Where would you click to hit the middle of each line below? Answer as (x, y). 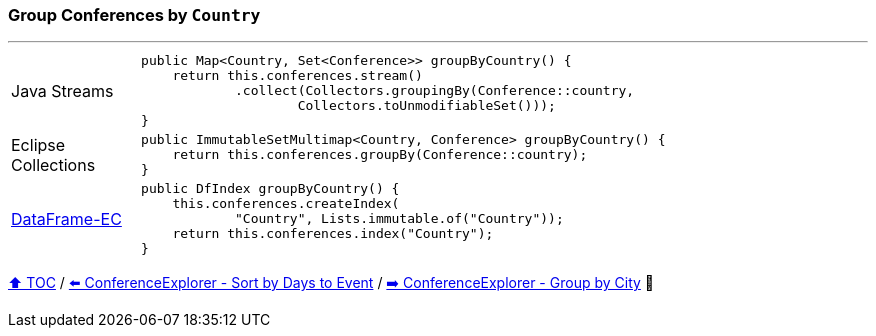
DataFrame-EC (66, 218)
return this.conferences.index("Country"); (333, 234)
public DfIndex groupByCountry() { (270, 189)
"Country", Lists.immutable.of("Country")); (399, 219)
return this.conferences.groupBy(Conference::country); (380, 155)
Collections (53, 164)
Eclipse (38, 144)
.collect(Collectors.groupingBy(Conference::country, (435, 91)
